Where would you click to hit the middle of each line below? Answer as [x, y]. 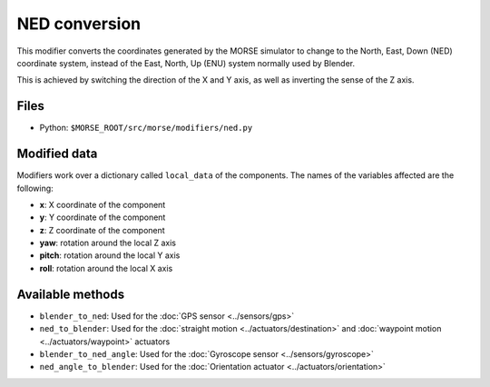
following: [35, 188]
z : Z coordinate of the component [102, 230]
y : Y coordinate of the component [103, 217]
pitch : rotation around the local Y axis [110, 255]
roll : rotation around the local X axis [106, 268]
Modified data [57, 154]
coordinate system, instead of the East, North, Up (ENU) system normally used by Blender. [186, 63]
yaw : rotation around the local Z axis [108, 243]
